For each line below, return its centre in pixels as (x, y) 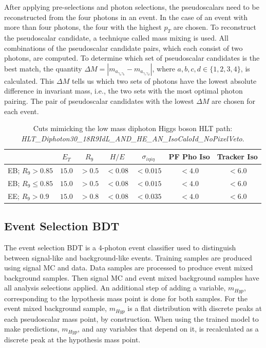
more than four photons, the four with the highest (83, 27)
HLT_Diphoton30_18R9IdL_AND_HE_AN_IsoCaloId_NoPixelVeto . (133, 138)
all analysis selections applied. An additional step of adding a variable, (115, 288)
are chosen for (234, 100)
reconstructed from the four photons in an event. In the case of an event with (126, 17)
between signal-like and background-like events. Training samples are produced (128, 257)
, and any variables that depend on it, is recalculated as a (168, 329)
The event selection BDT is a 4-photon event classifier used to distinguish (120, 248)
